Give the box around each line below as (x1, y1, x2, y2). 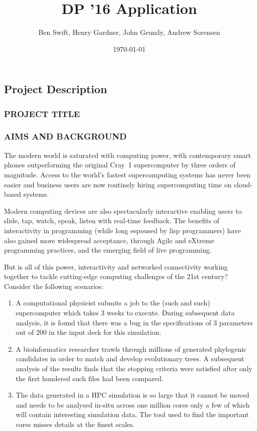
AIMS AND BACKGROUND (4, 130, 127, 143)
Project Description (4, 81, 107, 97)
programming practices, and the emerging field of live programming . (4, 245, 212, 255)
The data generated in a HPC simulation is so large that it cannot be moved (15, 390, 250, 400)
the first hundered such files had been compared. (15, 373, 164, 383)
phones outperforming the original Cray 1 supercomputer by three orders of (4, 159, 236, 170)
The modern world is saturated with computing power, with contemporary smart (4, 149, 251, 160)
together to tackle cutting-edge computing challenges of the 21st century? (4, 271, 228, 282)
